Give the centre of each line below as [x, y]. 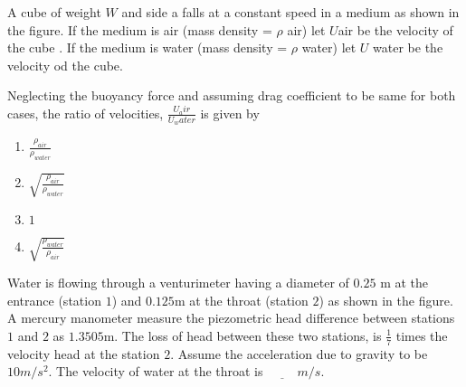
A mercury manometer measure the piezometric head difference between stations [231, 318]
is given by [230, 113]
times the [422, 335]
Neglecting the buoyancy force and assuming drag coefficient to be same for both [232, 95]
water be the [408, 47]
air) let [306, 29]
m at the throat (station [241, 300]
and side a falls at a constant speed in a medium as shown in [290, 12]
